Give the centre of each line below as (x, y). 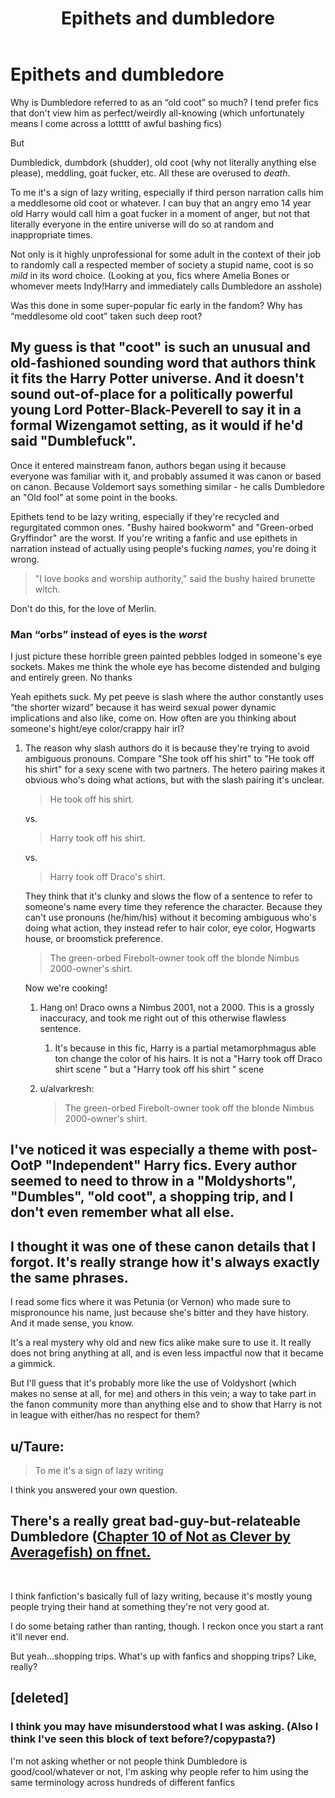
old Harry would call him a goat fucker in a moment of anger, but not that (160, 213)
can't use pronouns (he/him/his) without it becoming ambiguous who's (170, 918)
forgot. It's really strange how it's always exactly (165, 1262)
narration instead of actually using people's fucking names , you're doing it (163, 548)
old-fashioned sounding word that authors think (163, 363)
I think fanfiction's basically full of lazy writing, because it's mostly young (161, 1596)
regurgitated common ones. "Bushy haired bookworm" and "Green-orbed (162, 527)
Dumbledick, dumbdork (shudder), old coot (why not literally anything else (163, 162)
